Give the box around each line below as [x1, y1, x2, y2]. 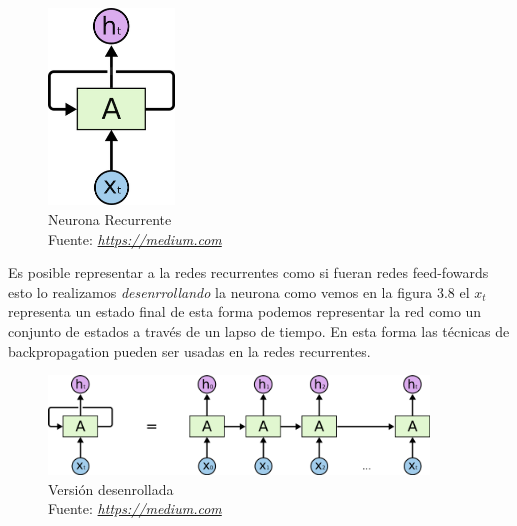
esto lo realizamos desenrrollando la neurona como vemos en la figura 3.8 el [8, 281, 470, 302]
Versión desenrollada [48, 478, 174, 499]
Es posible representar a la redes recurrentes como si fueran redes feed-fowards [8, 262, 489, 283]
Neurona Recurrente [48, 208, 172, 229]
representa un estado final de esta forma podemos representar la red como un [8, 301, 482, 322]
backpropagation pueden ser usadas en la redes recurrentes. [8, 340, 371, 361]
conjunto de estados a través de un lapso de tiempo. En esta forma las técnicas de [8, 320, 510, 341]
